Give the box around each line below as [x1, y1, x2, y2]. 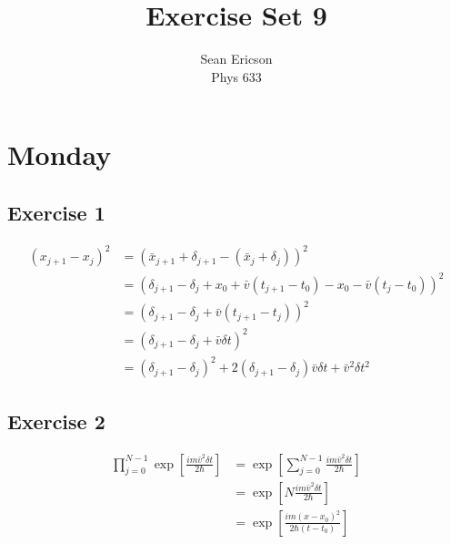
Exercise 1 [7, 198, 105, 226]
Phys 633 [211, 67, 262, 86]
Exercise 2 [7, 406, 105, 435]
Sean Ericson [200, 49, 273, 68]
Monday [7, 136, 112, 173]
